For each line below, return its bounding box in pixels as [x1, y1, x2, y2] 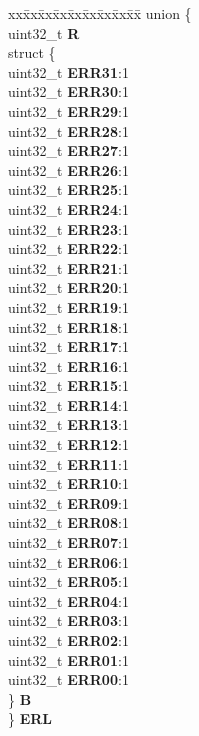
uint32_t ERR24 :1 [8, 198, 129, 219]
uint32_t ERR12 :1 [8, 434, 129, 455]
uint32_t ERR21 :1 [8, 257, 129, 278]
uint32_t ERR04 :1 [8, 590, 129, 611]
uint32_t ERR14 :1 [8, 394, 129, 415]
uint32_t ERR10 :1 [8, 473, 129, 494]
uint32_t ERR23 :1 [8, 218, 129, 239]
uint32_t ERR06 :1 [8, 551, 129, 572]
